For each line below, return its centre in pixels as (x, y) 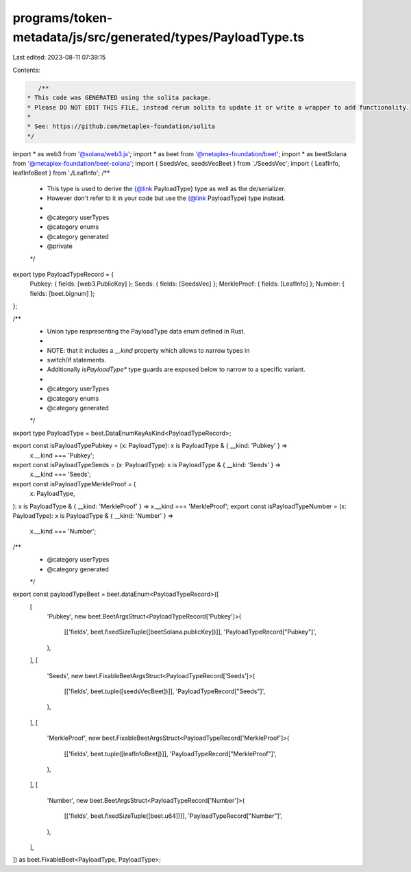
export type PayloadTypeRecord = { (63, 274)
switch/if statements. (76, 360)
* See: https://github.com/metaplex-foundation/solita (121, 126)
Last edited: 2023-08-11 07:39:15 (59, 58)
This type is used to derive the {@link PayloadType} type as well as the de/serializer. (166, 188)
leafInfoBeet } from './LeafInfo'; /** (61, 173)
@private (60, 246)
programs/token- (63, 18)
